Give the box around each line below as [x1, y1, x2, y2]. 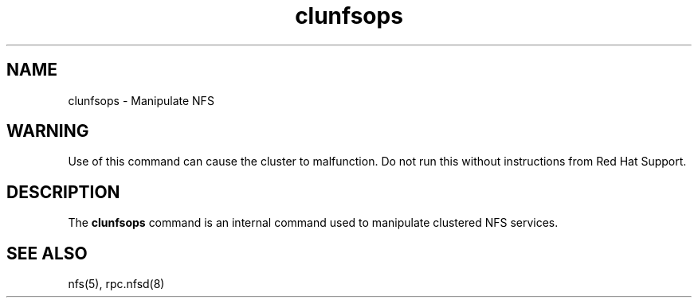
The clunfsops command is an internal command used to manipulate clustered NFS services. [68, 216, 559, 230]
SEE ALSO [6, 243, 88, 263]
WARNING [6, 121, 89, 142]
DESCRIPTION [6, 181, 120, 202]
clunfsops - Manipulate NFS [68, 93, 214, 107]
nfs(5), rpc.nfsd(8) [68, 277, 165, 291]
